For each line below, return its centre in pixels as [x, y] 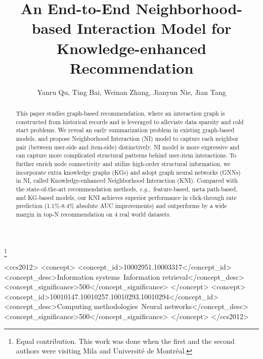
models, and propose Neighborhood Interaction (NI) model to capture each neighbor [127, 139]
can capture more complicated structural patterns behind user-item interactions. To [126, 155]
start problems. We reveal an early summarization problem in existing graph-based [125, 130]
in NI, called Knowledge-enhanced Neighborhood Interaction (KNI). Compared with [127, 181]
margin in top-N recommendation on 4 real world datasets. [93, 214]
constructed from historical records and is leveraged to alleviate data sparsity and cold [130, 121]
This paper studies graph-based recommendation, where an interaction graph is [120, 113]
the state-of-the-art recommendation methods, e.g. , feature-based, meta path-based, [127, 189]
